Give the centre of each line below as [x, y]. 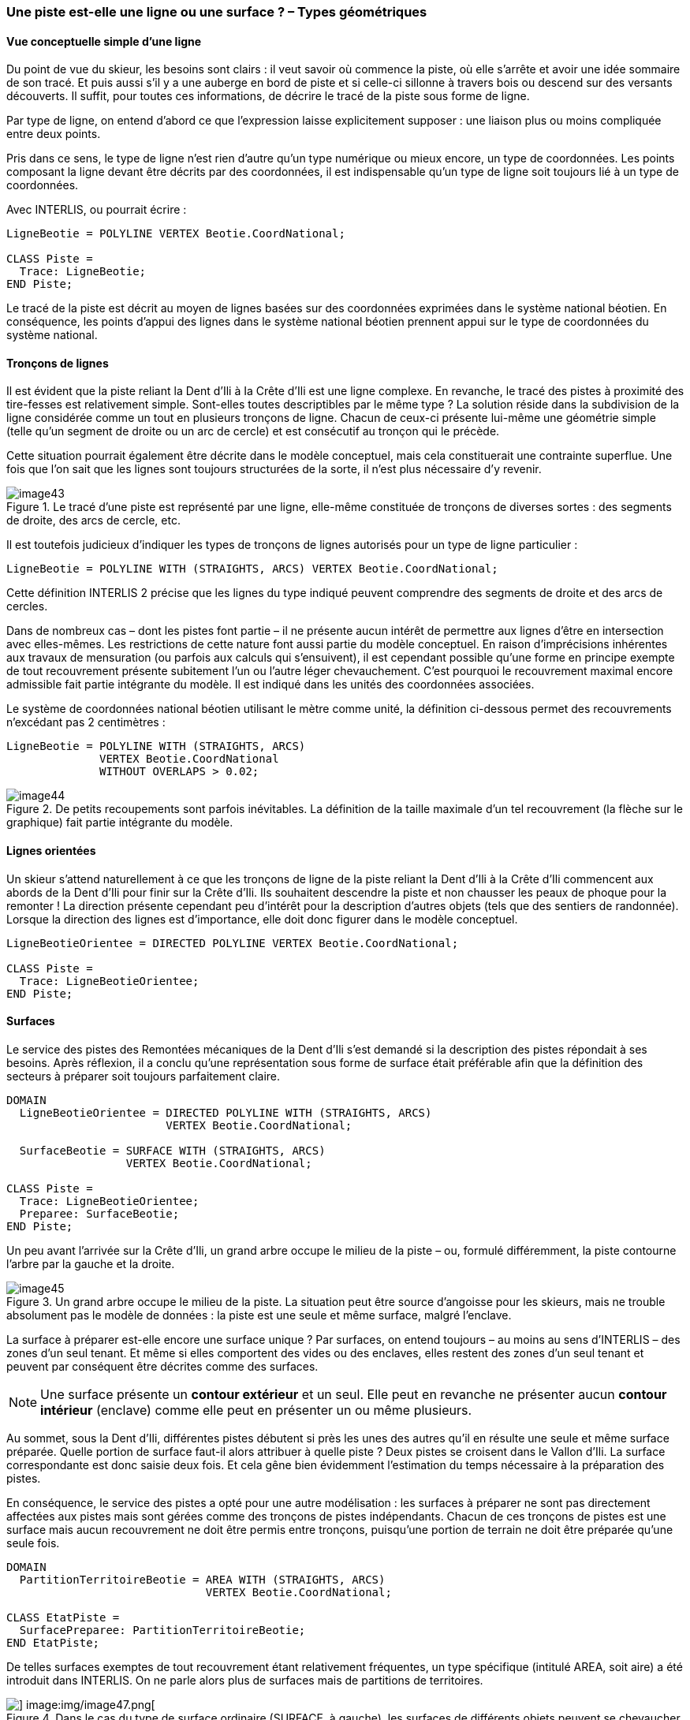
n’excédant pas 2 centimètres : [86, 722]
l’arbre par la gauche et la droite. [91, 1263]
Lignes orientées [51, 851]
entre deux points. [54, 134]
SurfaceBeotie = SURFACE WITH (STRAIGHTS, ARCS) [172, 1150]
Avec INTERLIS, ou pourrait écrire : [97, 210]
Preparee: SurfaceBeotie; [99, 1213]
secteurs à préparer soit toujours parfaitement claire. [144, 1076]
